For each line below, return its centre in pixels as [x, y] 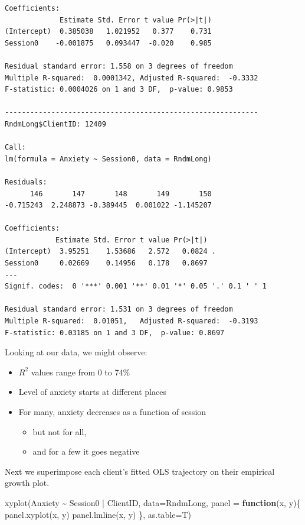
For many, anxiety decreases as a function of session [112, 411]
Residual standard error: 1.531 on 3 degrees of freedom [119, 310]
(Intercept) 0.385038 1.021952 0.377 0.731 [108, 32]
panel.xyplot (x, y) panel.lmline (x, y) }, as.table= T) [98, 514]
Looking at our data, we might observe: [76, 352]
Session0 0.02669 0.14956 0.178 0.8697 [106, 263]
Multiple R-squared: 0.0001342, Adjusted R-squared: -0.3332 [132, 78]
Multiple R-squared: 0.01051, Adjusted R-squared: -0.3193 [132, 321]
